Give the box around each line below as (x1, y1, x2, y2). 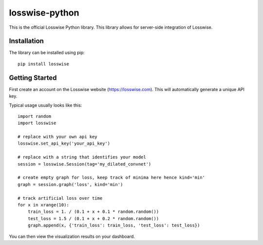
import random (18, 113, 51, 119)
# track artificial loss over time (18, 195, 103, 201)
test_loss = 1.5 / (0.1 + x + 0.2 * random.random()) (27, 216, 159, 221)
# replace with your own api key (18, 134, 97, 140)
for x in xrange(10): (18, 202, 69, 207)
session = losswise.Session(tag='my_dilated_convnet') (18, 161, 151, 167)
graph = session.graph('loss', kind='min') (18, 182, 123, 187)
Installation (9, 37, 44, 45)
